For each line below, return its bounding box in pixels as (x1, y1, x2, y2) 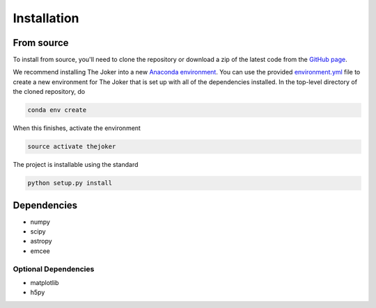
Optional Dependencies (13, 264, 95, 274)
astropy (30, 237, 52, 245)
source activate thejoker (27, 143, 116, 151)
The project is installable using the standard (13, 161, 139, 169)
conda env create (27, 106, 87, 114)
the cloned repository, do (13, 88, 86, 96)
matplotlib (30, 278, 59, 286)
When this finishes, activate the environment (13, 124, 141, 132)
